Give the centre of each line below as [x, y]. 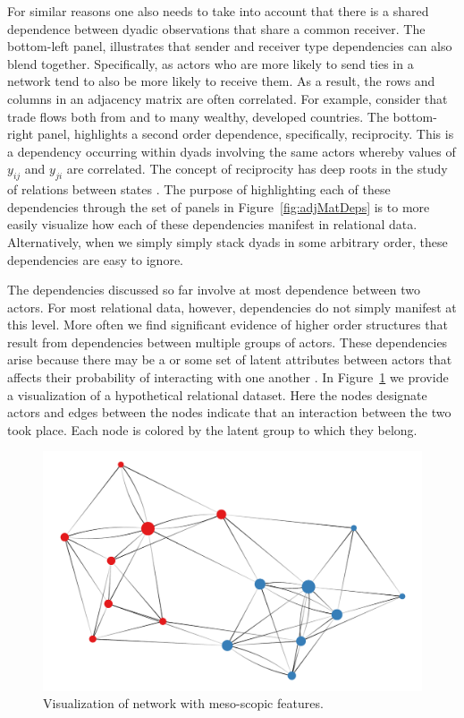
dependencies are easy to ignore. [95, 259]
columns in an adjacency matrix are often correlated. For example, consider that [228, 98]
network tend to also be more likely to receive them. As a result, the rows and [221, 81]
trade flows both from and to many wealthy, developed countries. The [198, 116]
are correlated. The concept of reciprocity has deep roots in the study [257, 169]
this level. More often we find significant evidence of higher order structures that [228, 325]
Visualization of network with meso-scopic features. [183, 703]
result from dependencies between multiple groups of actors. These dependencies [228, 342]
